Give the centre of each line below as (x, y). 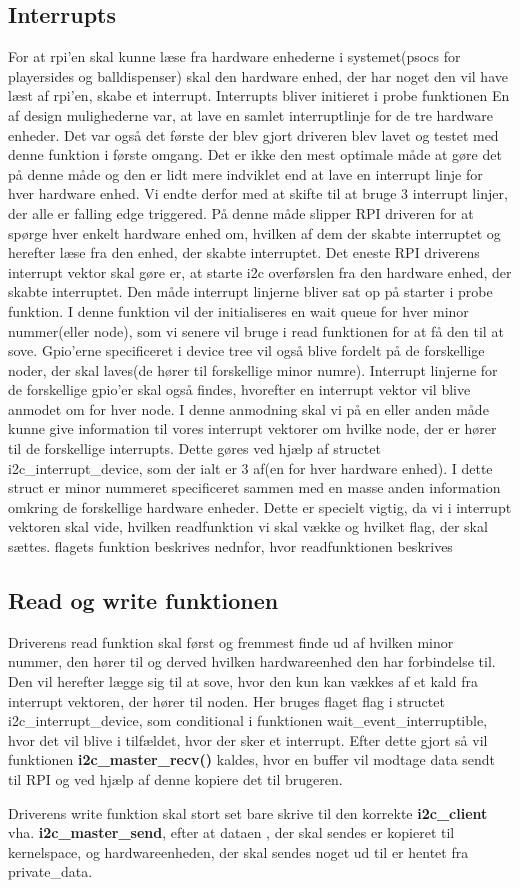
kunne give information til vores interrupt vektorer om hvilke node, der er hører (252, 428)
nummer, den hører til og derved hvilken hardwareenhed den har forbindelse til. (252, 661)
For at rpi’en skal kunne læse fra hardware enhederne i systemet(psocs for (234, 56)
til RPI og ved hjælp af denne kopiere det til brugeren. (175, 779)
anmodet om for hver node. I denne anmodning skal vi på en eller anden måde (248, 408)
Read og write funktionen (143, 600)
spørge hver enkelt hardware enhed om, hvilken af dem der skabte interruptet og (254, 232)
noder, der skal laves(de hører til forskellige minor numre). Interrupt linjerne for (253, 369)
